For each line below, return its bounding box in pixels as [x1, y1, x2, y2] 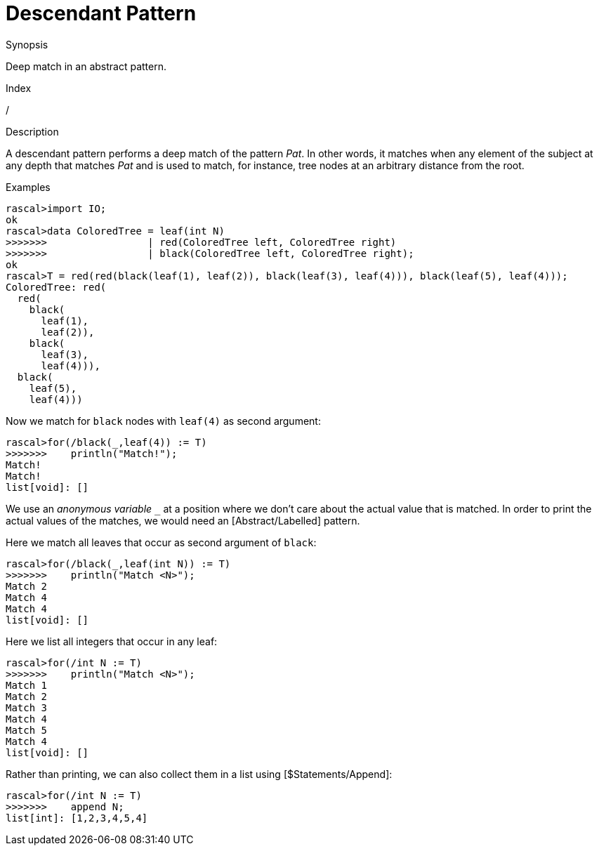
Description [6, 125, 59, 138]
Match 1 [6, 679, 48, 691]
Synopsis [6, 38, 48, 51]
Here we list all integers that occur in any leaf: [6, 635, 218, 647]
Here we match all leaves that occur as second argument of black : [6, 536, 317, 548]
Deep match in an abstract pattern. [6, 60, 166, 72]
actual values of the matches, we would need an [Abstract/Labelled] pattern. [6, 514, 360, 527]
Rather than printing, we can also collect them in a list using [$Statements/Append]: [6, 767, 393, 780]
